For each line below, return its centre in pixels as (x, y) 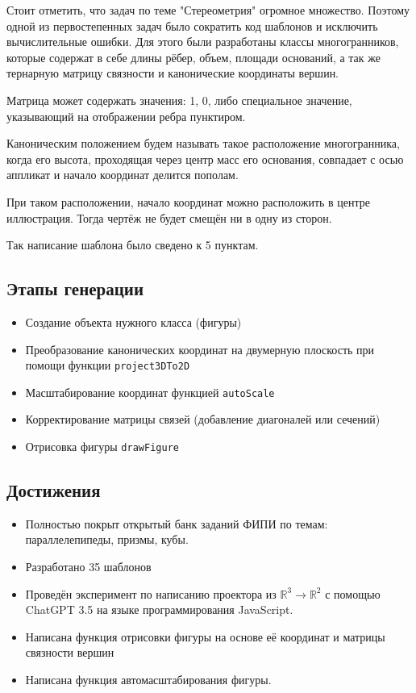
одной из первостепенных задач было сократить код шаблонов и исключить (192, 25)
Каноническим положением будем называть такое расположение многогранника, (203, 143)
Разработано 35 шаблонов (88, 567)
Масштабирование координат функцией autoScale (150, 392)
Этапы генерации (75, 288)
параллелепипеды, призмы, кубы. (107, 539)
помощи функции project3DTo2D (108, 365)
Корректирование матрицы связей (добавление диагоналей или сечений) (203, 419)
